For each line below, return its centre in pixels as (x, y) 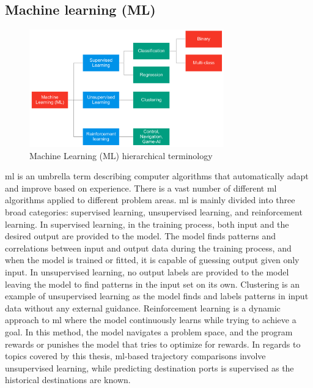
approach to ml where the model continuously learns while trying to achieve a (151, 320)
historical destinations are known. (68, 380)
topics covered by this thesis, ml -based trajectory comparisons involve (135, 356)
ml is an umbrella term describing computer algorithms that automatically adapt (157, 176)
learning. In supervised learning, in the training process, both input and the (147, 224)
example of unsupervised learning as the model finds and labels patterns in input (157, 296)
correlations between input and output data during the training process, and (148, 248)
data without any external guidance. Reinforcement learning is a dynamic (143, 308)
